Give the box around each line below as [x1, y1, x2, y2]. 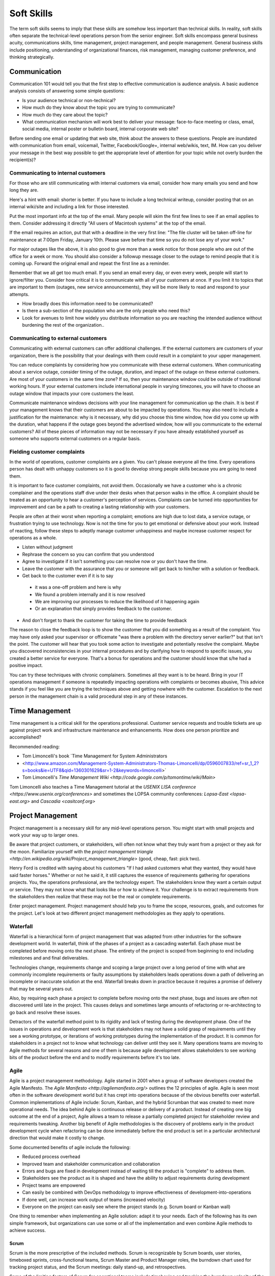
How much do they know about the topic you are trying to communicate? [22, 105, 175, 111]
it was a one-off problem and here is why [35, 584, 122, 591]
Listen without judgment [22, 544, 73, 550]
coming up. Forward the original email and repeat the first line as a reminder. [9, 260, 170, 266]
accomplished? [9, 734, 42, 740]
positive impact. [9, 662, 43, 669]
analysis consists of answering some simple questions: [9, 88, 125, 94]
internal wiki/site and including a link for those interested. [9, 204, 129, 210]
